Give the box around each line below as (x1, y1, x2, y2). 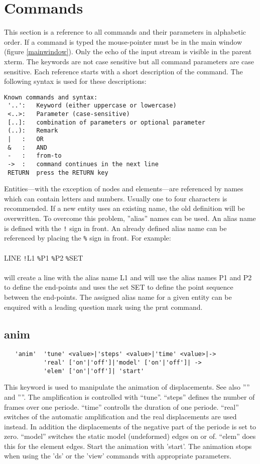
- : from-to (8, 152, 62, 160)
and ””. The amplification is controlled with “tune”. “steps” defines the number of (4, 391, 255, 402)
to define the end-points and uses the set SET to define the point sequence (4, 282, 233, 292)
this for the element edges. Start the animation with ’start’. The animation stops (4, 440, 252, 451)
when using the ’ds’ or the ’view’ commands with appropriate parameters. (4, 450, 231, 461)
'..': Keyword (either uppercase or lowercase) (8, 102, 177, 109)
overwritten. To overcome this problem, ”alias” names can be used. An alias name (4, 213, 256, 223)
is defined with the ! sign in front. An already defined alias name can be (4, 222, 227, 233)
